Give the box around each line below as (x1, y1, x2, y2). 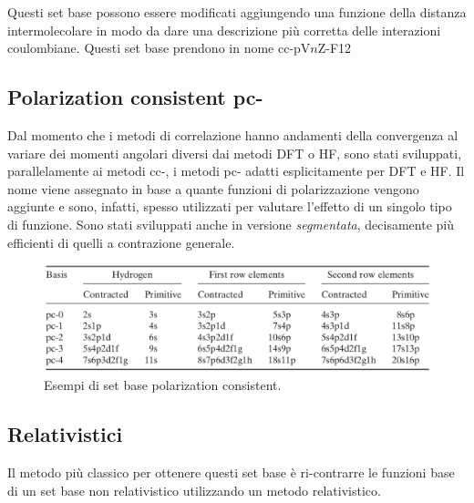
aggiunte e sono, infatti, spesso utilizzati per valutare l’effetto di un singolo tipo (7, 197, 452, 216)
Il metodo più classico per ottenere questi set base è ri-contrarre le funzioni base (7, 462, 455, 481)
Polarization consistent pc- (7, 83, 263, 111)
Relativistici (7, 420, 123, 448)
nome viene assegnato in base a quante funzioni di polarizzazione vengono (7, 179, 419, 198)
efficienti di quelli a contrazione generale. (7, 232, 235, 251)
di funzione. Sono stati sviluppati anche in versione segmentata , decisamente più (7, 214, 454, 233)
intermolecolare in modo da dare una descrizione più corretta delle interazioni (7, 20, 441, 39)
